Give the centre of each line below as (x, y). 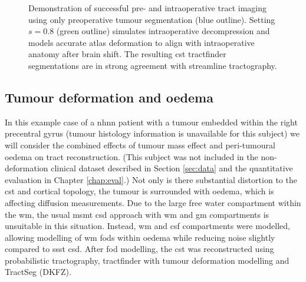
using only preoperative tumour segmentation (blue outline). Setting (152, 19)
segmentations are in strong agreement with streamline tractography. (153, 65)
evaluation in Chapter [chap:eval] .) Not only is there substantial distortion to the (151, 179)
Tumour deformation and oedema (109, 97)
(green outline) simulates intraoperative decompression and (163, 31)
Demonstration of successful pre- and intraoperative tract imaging (147, 8)
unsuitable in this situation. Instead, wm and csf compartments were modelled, (147, 226)
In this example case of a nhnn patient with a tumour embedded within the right (151, 122)
